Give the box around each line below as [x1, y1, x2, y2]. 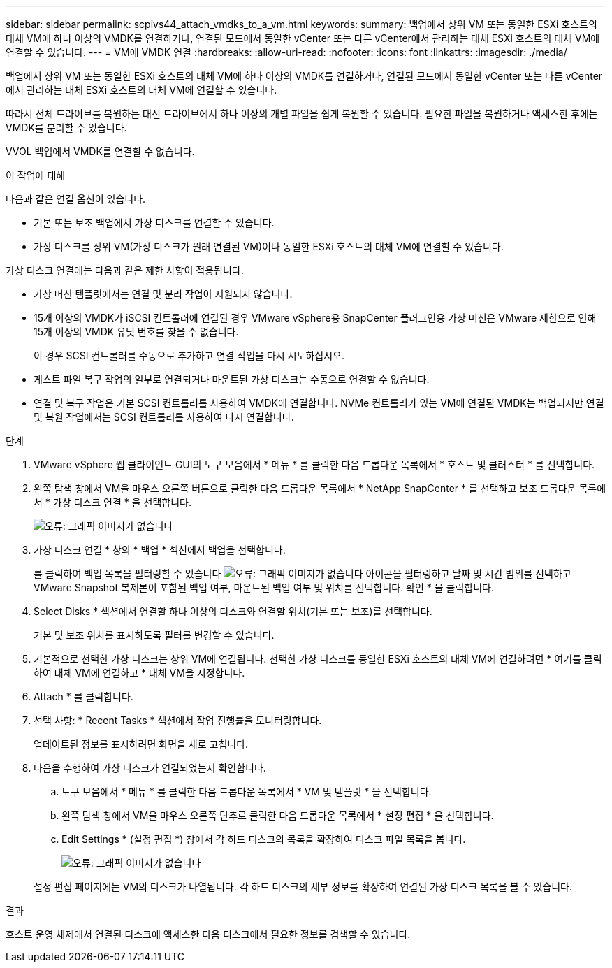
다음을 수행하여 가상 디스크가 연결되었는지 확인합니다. [34, 762, 266, 774]
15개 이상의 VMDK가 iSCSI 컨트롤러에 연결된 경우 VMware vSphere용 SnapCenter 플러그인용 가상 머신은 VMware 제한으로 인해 [34, 312, 597, 324]
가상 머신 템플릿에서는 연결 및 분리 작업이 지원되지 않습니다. [34, 288, 293, 300]
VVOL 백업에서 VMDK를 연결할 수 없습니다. [6, 145, 195, 157]
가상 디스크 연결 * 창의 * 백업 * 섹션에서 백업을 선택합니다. [34, 544, 286, 556]
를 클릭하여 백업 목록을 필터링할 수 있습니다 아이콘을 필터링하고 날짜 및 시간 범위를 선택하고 [34, 568, 571, 579]
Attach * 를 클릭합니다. [34, 691, 133, 702]
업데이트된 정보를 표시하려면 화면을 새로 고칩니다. [34, 738, 249, 750]
